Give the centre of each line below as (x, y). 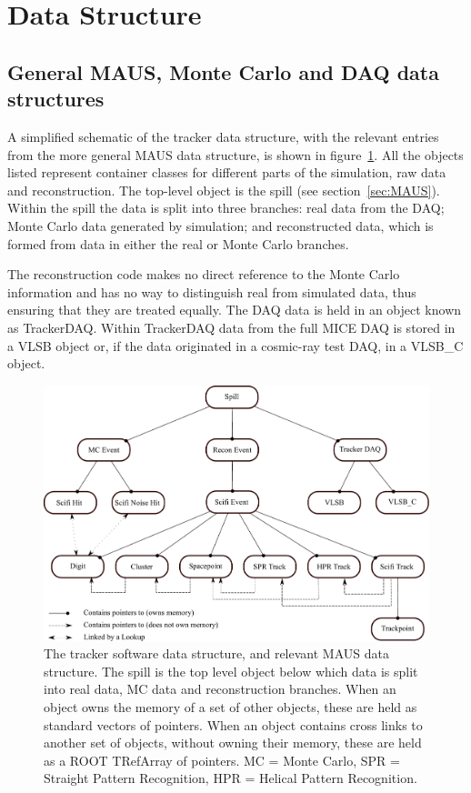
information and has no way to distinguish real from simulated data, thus (212, 291)
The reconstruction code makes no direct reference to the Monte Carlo (204, 274)
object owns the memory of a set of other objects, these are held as (230, 707)
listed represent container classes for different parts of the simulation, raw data (227, 172)
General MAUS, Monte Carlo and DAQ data (223, 71)
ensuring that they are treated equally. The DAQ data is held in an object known (235, 310)
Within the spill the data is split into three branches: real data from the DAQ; (226, 208)
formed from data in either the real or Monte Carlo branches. (178, 243)
